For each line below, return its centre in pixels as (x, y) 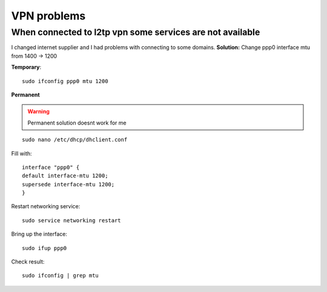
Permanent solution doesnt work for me (77, 123)
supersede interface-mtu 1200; (68, 184)
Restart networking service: (46, 206)
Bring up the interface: (39, 234)
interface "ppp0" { (51, 167)
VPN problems (48, 16)
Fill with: (22, 153)
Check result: (28, 262)
